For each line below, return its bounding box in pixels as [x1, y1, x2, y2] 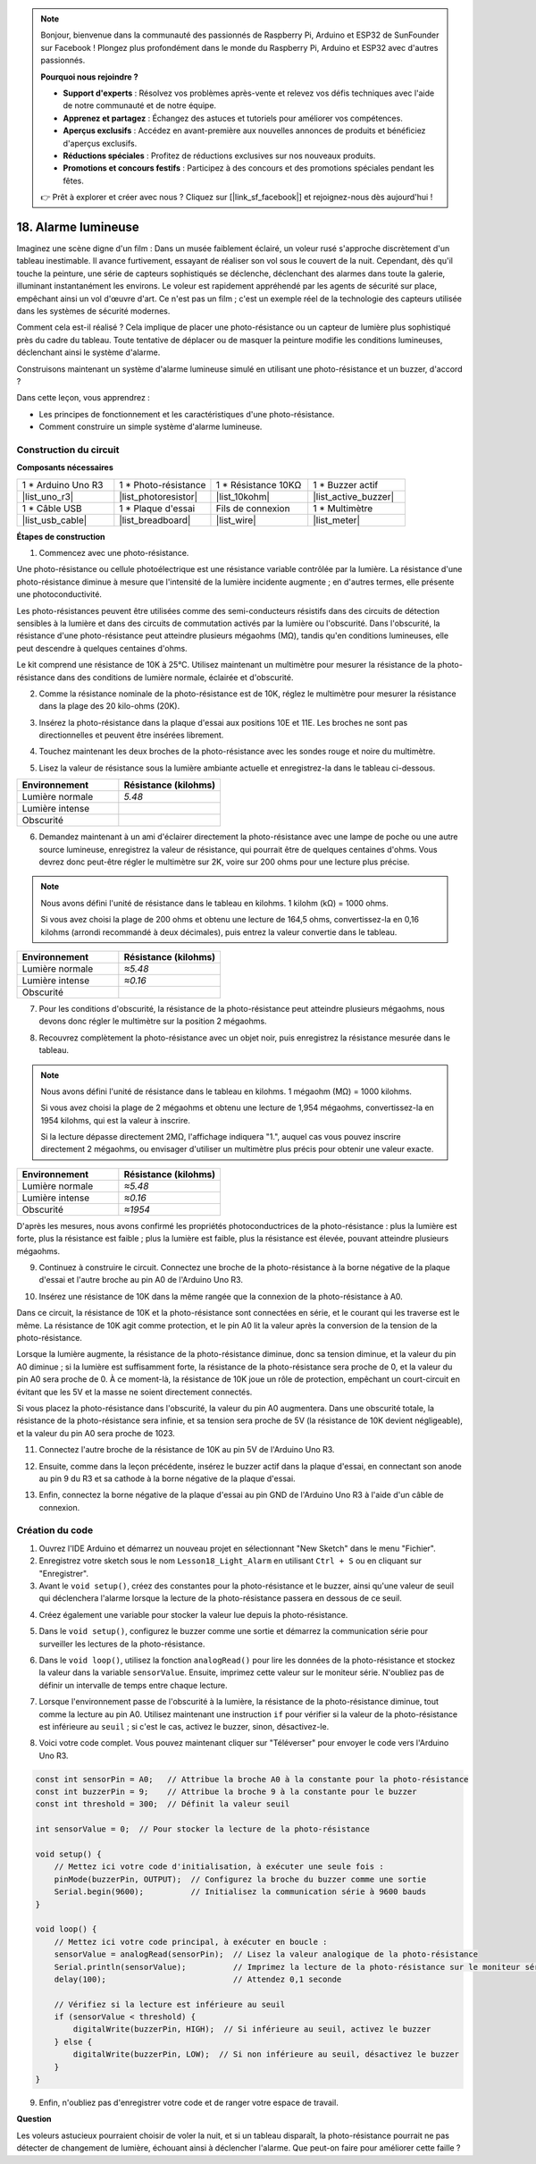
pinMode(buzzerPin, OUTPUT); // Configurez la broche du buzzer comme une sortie [54, 1874, 427, 1884]
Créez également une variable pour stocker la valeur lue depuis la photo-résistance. [38, 1609, 348, 1620]
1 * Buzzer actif [313, 478, 379, 491]
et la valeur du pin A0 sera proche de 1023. [16, 1427, 176, 1438]
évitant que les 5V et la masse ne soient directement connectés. [16, 1386, 253, 1397]
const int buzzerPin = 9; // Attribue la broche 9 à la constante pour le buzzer [35, 1787, 417, 1797]
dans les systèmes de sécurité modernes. [16, 305, 171, 316]
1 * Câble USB [21, 501, 82, 514]
